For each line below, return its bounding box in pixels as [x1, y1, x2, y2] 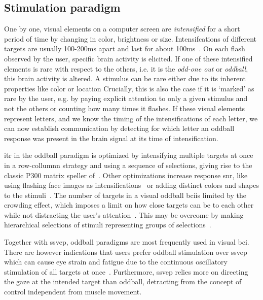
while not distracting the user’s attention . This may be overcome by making [4, 209, 244, 220]
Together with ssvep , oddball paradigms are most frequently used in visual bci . [4, 237, 249, 247]
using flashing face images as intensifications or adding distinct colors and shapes [4, 180, 259, 190]
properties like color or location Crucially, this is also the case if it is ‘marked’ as [4, 83, 254, 93]
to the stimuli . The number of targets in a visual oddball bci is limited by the [4, 189, 246, 200]
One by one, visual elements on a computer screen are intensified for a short [4, 23, 240, 34]
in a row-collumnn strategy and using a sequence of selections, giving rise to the [4, 159, 252, 170]
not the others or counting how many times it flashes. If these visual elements [4, 103, 245, 113]
